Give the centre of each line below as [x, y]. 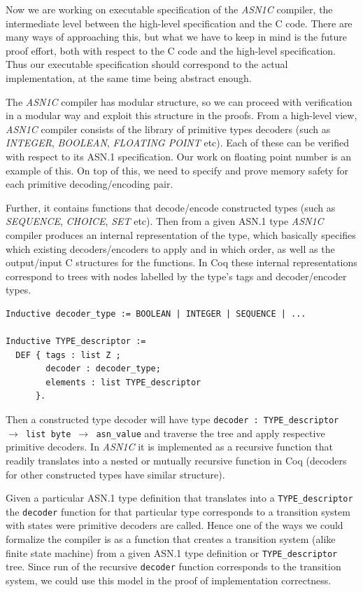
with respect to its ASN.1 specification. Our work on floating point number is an [178, 156]
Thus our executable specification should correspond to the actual [147, 64]
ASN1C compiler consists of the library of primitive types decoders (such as [168, 129]
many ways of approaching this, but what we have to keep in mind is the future [176, 37]
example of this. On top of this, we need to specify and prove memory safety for [177, 170]
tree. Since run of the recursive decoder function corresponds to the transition [173, 566]
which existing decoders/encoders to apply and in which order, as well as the [170, 248]
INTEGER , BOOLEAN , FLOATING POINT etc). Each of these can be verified [177, 143]
